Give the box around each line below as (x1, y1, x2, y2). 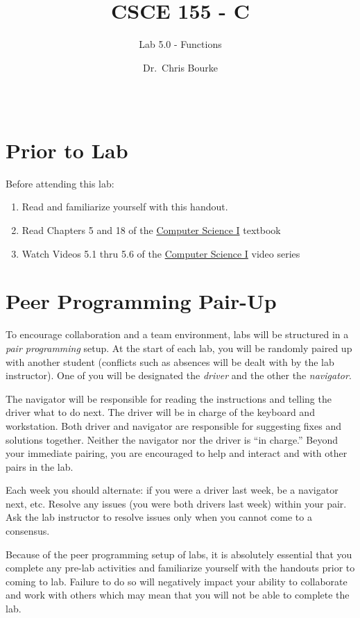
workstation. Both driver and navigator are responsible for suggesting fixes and (6, 418, 341, 433)
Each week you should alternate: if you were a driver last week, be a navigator (6, 483, 338, 497)
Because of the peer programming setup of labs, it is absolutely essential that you (6, 546, 352, 561)
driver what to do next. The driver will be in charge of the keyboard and (6, 405, 315, 419)
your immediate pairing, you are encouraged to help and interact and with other (6, 446, 348, 460)
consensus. (6, 524, 50, 538)
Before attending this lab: (6, 176, 114, 190)
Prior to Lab (6, 135, 128, 164)
